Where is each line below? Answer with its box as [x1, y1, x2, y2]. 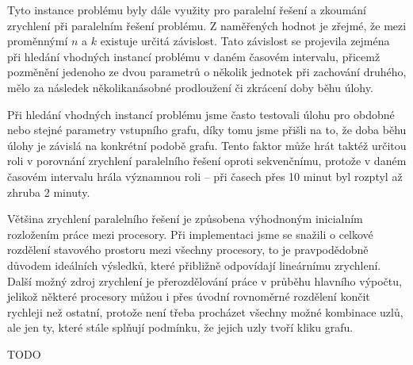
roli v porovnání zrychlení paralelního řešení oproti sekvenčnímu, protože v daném [7, 152, 407, 169]
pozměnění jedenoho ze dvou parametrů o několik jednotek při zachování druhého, [7, 63, 407, 80]
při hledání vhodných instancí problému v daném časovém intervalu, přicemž [7, 48, 380, 64]
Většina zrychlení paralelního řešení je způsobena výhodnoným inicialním [7, 210, 363, 227]
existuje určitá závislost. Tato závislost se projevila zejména [100, 33, 390, 49]
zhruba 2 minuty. [7, 183, 90, 200]
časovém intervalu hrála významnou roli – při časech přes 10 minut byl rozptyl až [7, 167, 403, 184]
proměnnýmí [7, 33, 68, 49]
